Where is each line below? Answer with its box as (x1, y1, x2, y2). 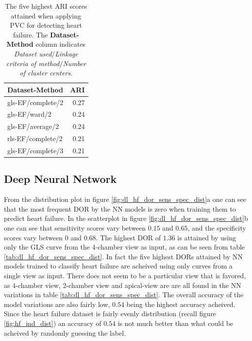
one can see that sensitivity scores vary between (4, 223, 146, 233)
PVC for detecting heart (10, 20, 82, 30)
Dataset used (14, 48, 52, 58)
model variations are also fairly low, (4, 299, 110, 309)
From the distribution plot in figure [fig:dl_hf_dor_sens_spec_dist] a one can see (4, 194, 247, 204)
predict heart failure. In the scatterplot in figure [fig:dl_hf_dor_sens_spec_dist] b (4, 213, 248, 223)
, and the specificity (187, 223, 246, 233)
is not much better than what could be (118, 318, 234, 328)
